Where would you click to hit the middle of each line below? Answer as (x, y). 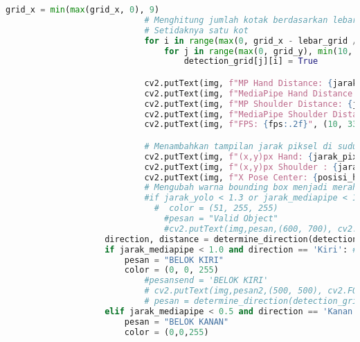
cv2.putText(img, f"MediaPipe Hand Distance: (251, 93)
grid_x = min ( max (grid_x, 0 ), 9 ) (83, 10)
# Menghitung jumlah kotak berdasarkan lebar (251, 20)
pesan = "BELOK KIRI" (174, 260)
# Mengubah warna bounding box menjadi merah (251, 188)
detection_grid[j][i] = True (251, 61)
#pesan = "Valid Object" (221, 219)
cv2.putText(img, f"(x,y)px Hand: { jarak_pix (251, 156)
